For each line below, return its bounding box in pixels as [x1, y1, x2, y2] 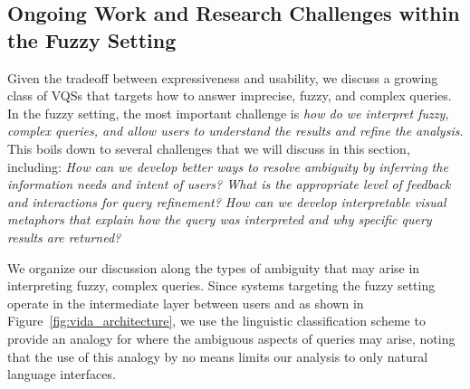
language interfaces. [7, 365, 116, 384]
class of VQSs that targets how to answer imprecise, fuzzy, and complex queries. [7, 86, 452, 105]
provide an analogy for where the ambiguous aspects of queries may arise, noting [7, 328, 456, 347]
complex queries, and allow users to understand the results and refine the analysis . [7, 121, 464, 140]
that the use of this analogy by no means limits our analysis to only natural [7, 346, 428, 365]
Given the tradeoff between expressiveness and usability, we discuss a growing [7, 68, 438, 87]
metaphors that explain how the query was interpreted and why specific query [7, 210, 432, 229]
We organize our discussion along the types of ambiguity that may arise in [7, 258, 420, 277]
